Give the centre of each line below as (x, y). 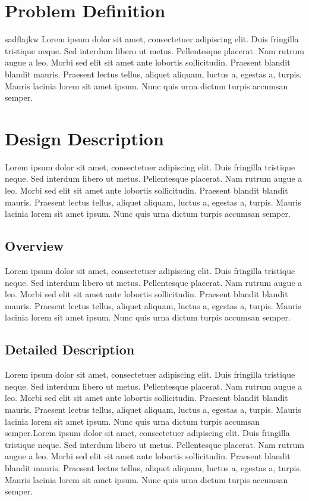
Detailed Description (70, 349)
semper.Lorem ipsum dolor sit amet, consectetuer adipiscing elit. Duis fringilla (147, 433)
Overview (34, 246)
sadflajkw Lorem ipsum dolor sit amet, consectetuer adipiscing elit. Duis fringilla (152, 39)
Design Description (84, 138)
